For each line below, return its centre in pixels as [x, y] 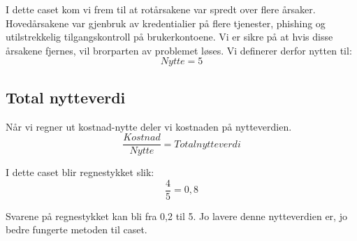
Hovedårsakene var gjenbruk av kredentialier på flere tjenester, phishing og [166, 23]
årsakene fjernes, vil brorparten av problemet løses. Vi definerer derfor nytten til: [179, 50]
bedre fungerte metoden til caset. [76, 229]
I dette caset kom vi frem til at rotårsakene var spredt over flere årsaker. [161, 9]
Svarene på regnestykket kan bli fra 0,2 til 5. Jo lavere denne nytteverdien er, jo [176, 216]
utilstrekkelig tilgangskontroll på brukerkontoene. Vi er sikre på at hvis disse [169, 37]
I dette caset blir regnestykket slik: [80, 172]
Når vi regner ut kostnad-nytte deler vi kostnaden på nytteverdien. [149, 126]
